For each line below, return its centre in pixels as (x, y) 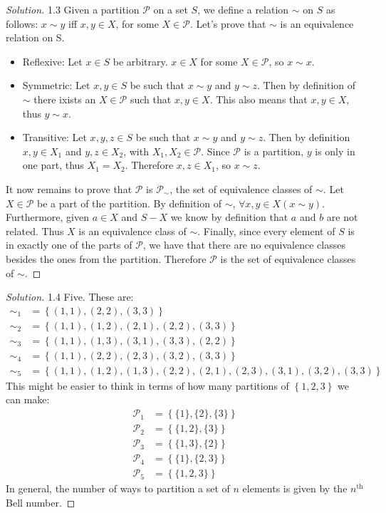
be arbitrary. (140, 61)
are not (342, 217)
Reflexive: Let (52, 61)
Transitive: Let (54, 137)
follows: (22, 23)
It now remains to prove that (69, 188)
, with (136, 151)
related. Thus (35, 230)
